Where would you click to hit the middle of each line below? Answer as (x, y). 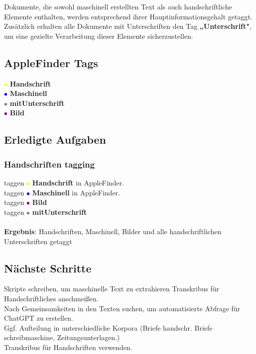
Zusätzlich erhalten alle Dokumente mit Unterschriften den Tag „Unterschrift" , (128, 26)
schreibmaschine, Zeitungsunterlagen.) (62, 337)
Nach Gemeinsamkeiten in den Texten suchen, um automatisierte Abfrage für (122, 308)
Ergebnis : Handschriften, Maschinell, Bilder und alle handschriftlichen (113, 231)
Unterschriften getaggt (38, 241)
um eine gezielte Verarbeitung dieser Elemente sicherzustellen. (99, 36)
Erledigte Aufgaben (55, 139)
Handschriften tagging (50, 164)
